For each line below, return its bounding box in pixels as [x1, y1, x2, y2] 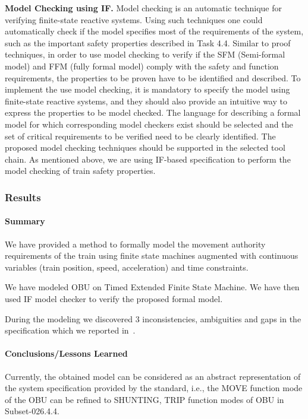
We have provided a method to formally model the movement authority [5, 237, 266, 250]
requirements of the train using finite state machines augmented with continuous [5, 249, 298, 262]
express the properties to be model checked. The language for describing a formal [5, 106, 301, 119]
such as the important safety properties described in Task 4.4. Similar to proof [5, 36, 291, 49]
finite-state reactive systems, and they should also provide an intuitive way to [5, 94, 287, 107]
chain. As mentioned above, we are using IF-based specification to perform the [5, 153, 291, 165]
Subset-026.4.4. [5, 405, 59, 417]
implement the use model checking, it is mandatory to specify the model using [5, 83, 290, 96]
